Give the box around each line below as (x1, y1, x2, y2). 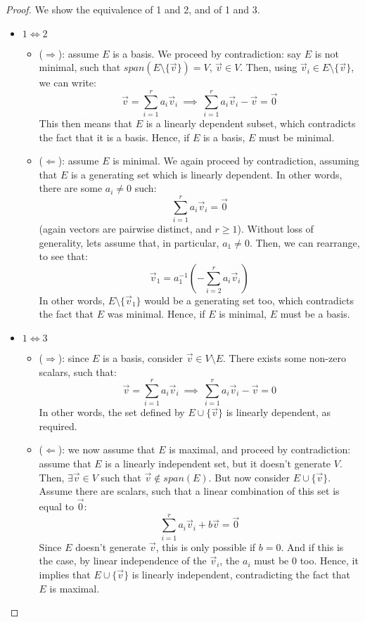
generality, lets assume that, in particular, (39, 235, 219, 250)
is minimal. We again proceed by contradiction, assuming (113, 153, 359, 168)
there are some (39, 181, 103, 195)
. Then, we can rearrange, (249, 235, 360, 250)
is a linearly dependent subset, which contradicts (146, 115, 356, 130)
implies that (39, 566, 91, 581)
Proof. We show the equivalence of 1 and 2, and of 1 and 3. (6, 2, 260, 16)
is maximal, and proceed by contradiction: (169, 442, 351, 457)
